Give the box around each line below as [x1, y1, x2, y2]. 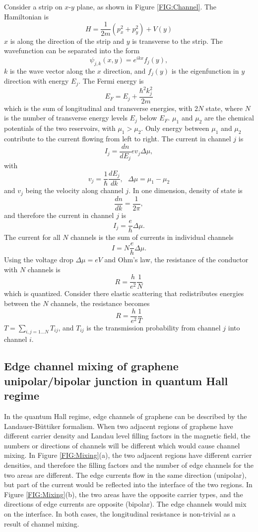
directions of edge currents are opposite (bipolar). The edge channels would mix [4, 499, 247, 509]
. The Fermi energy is [78, 76, 144, 86]
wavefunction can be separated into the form [4, 45, 140, 56]
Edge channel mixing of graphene [4, 358, 179, 374]
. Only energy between [141, 123, 209, 133]
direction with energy [4, 76, 69, 86]
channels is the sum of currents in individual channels [70, 232, 234, 242]
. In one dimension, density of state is [129, 185, 243, 196]
